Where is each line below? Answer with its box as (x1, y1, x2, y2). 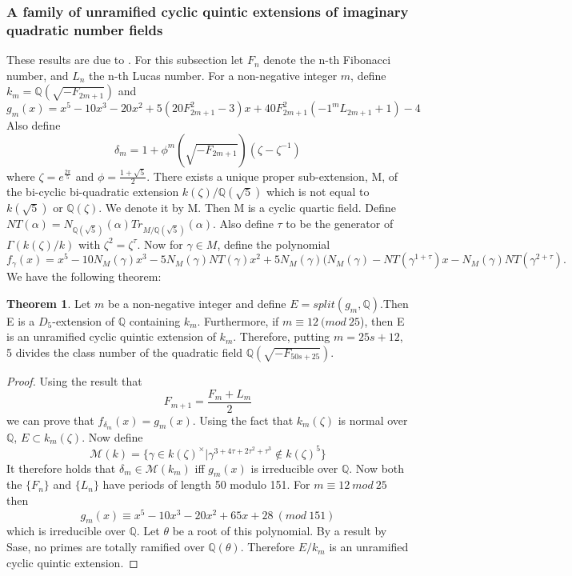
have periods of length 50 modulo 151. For (102, 476, 310, 493)
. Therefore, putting (233, 328, 330, 345)
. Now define (82, 428, 143, 445)
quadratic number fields (6, 19, 163, 39)
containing (129, 312, 181, 329)
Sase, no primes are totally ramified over (6, 538, 205, 555)
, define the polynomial (217, 235, 330, 252)
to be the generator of (286, 215, 394, 232)
